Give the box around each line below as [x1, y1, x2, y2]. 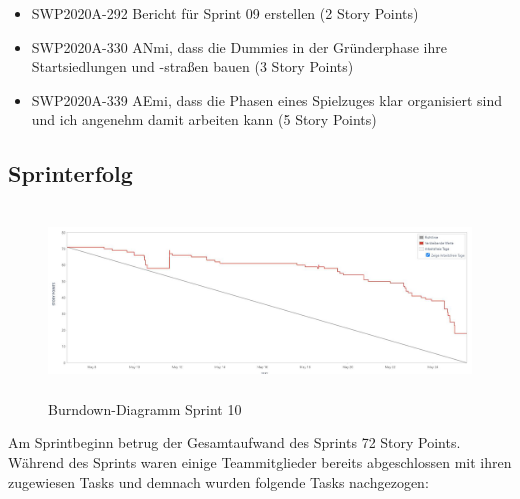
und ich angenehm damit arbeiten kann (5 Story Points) [31, 109, 377, 130]
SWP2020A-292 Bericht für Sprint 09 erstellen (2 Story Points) [31, 3, 419, 23]
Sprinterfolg [8, 158, 133, 189]
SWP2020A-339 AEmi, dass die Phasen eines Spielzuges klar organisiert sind [31, 89, 503, 110]
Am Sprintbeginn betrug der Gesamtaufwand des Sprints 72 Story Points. [8, 432, 461, 453]
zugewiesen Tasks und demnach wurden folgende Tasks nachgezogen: [8, 471, 429, 492]
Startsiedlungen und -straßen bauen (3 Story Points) [31, 56, 354, 77]
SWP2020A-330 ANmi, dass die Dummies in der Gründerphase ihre [31, 36, 447, 57]
